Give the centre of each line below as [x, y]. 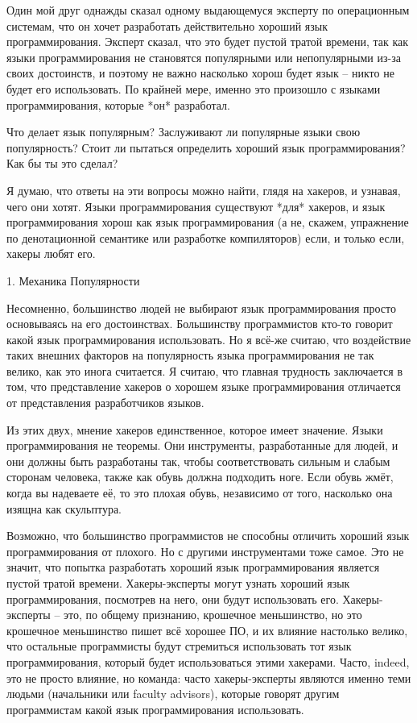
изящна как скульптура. [64, 508]
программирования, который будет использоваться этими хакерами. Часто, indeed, [208, 661]
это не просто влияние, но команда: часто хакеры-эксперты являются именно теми [209, 677]
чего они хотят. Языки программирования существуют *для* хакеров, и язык [196, 206]
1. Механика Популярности [73, 280]
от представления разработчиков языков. [105, 403]
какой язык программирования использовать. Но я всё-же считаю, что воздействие [209, 339]
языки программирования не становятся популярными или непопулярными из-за [204, 57]
